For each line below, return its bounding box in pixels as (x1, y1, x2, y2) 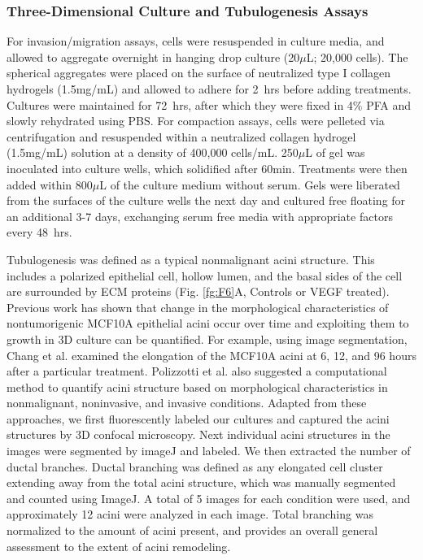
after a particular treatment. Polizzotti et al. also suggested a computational (7, 362, 387, 380)
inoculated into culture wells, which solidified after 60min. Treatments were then (7, 159, 408, 176)
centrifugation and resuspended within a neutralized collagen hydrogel (7, 128, 356, 145)
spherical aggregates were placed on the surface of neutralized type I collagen (7, 64, 391, 81)
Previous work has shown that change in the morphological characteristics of (7, 298, 389, 315)
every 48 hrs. (7, 224, 72, 241)
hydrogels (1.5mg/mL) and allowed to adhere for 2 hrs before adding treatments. (7, 80, 412, 97)
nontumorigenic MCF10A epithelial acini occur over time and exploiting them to (7, 315, 409, 332)
